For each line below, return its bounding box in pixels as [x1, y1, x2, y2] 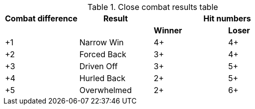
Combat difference [5, 13, 78, 23]
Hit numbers [203, 13, 251, 23]
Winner [154, 25, 182, 35]
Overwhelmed [79, 85, 132, 95]
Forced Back [79, 49, 126, 59]
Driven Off [79, 61, 118, 71]
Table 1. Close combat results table [87, 2, 218, 12]
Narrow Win [79, 37, 124, 47]
